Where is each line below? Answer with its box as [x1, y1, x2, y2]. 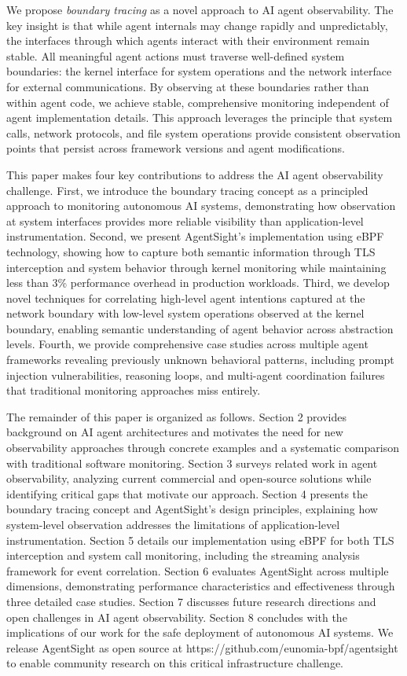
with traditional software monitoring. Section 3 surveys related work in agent [6, 454, 378, 471]
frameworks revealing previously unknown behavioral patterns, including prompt [6, 351, 394, 368]
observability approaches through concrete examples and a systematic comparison [6, 439, 399, 456]
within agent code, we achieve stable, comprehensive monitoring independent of [6, 94, 389, 110]
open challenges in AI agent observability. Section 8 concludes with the [6, 608, 347, 625]
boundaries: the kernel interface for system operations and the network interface [6, 63, 392, 79]
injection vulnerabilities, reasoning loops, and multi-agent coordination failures [6, 366, 385, 383]
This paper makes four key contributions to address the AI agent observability [6, 166, 383, 182]
